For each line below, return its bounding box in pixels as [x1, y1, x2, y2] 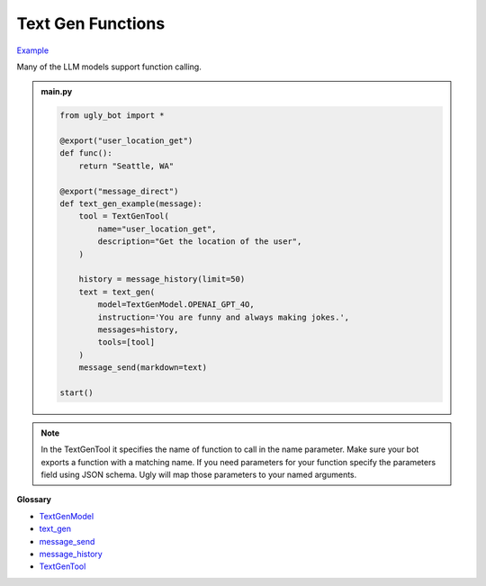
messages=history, [97, 324, 179, 335]
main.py [40, 86, 73, 97]
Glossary [16, 494, 52, 505]
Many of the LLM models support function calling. [16, 61, 202, 72]
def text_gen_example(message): [59, 199, 202, 209]
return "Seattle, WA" [78, 160, 175, 171]
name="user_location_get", [97, 223, 217, 234]
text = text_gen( [78, 286, 156, 297]
